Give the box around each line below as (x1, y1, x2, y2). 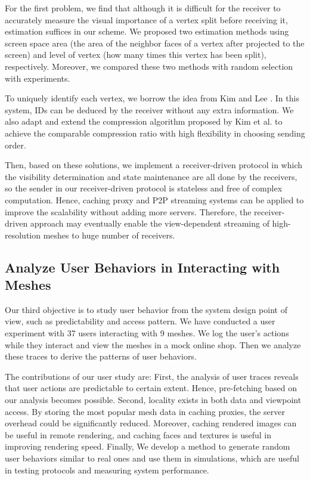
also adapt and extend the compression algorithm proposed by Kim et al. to (5, 115, 283, 128)
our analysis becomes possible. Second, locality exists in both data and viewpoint (5, 394, 302, 406)
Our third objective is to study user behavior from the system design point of (5, 303, 287, 315)
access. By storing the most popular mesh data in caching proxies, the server (5, 405, 285, 417)
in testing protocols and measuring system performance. (5, 463, 209, 476)
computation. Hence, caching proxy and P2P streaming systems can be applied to (5, 193, 304, 206)
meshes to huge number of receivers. (43, 228, 175, 241)
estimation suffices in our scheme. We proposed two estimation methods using (5, 25, 289, 38)
